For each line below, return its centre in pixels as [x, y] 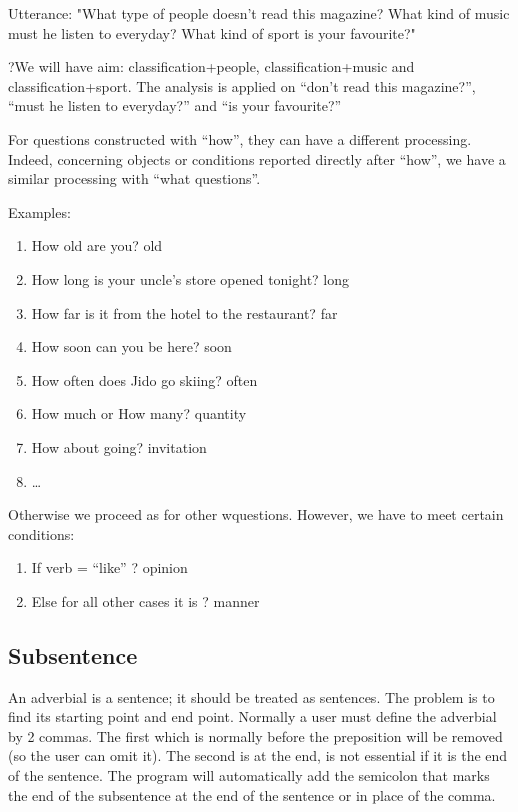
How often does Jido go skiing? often [144, 379]
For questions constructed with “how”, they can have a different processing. [240, 138]
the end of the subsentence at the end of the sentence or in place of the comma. [252, 794]
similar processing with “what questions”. [134, 178]
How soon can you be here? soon [131, 346]
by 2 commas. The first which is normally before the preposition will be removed [255, 735]
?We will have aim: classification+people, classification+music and [211, 66]
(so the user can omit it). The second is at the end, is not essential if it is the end [258, 755]
